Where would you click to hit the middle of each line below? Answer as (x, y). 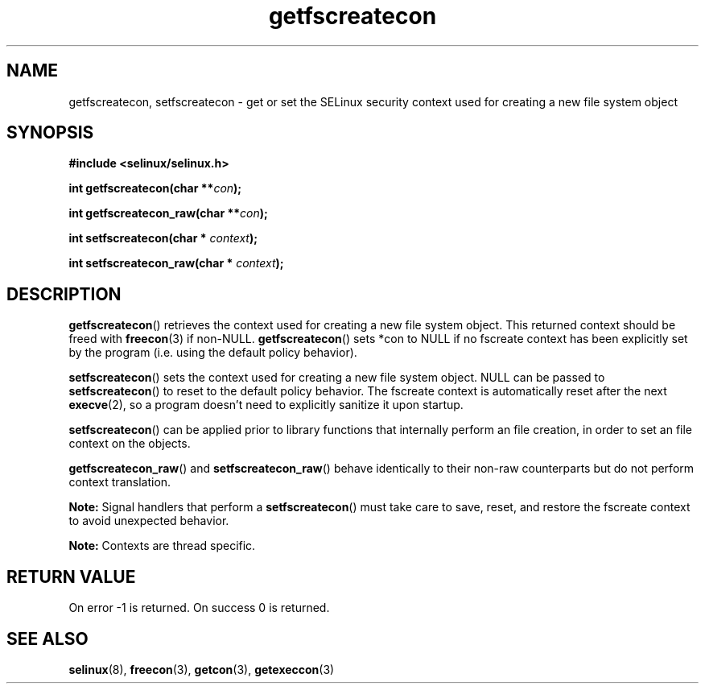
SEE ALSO (47, 638)
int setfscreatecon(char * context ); (163, 238)
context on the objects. (130, 444)
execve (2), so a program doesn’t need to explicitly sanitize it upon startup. (266, 405)
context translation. (120, 482)
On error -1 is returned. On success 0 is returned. (199, 608)
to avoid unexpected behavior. (149, 521)
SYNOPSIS (50, 133)
